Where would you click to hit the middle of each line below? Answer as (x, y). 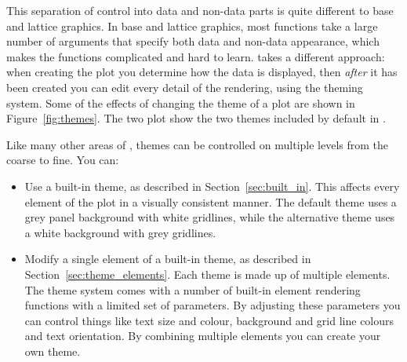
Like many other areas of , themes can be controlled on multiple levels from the (198, 144)
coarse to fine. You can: (63, 160)
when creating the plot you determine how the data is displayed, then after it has (202, 72)
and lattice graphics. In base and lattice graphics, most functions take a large (192, 26)
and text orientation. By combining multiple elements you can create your (203, 336)
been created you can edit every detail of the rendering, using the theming (185, 87)
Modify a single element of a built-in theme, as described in (168, 259)
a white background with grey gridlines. (120, 232)
